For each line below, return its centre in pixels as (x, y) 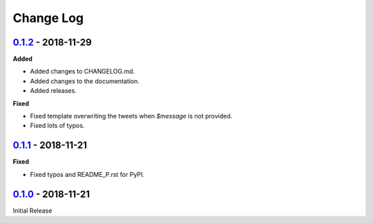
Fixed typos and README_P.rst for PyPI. (87, 174)
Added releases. (54, 91)
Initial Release (32, 211)
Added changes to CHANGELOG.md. (83, 72)
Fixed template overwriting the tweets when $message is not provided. (131, 116)
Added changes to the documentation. (85, 81)
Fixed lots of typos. (57, 126)
